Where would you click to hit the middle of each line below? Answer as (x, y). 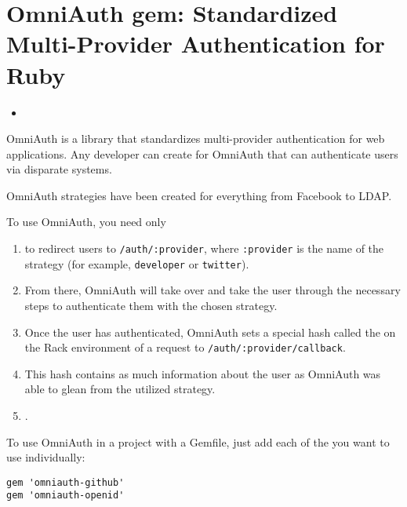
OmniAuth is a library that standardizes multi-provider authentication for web (196, 139)
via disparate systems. (59, 169)
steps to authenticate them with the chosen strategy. (151, 305)
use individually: (46, 457)
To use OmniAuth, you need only (86, 222)
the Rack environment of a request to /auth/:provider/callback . (185, 347)
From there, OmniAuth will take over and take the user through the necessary (213, 290)
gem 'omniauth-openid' (65, 496)
